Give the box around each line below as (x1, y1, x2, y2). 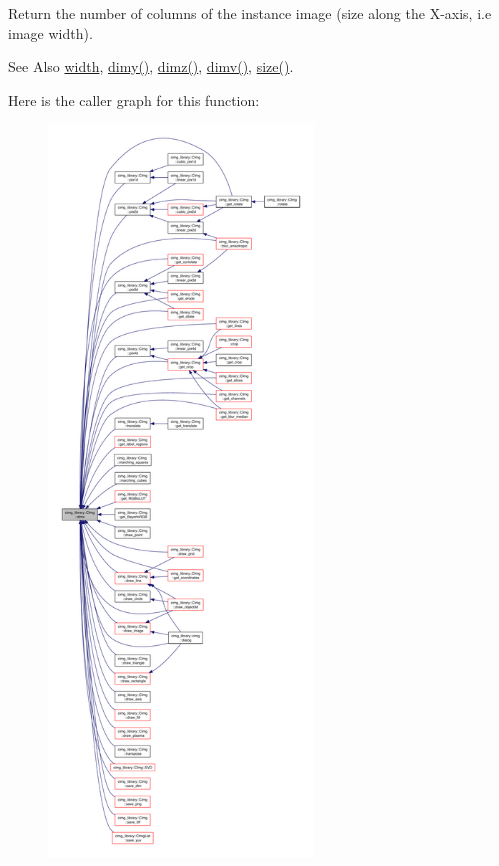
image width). (8, 22, 93, 43)
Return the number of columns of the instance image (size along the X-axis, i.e (8, 3, 492, 23)
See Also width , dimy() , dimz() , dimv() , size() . (8, 56, 294, 77)
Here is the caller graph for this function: (8, 89, 260, 110)
